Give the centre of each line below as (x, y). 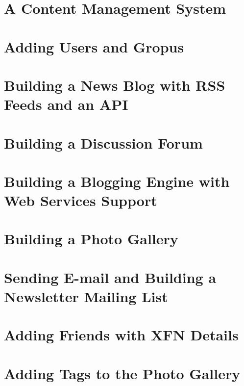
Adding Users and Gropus (94, 46)
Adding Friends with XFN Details (121, 335)
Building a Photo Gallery (91, 239)
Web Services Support (81, 200)
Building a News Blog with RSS (115, 85)
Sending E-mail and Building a (110, 277)
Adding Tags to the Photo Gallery (122, 373)
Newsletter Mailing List (86, 296)
